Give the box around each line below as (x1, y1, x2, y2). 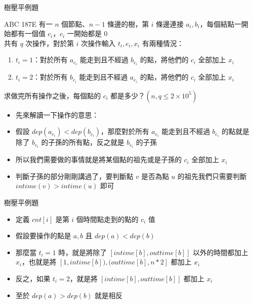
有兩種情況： (142, 38, 184, 48)
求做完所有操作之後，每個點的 (4, 90, 101, 100)
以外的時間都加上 (193, 247, 249, 257)
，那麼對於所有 (100, 126, 149, 136)
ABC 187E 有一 (4, 18, 53, 29)
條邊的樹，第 (107, 18, 149, 29)
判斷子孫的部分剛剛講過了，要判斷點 (15, 171, 133, 181)
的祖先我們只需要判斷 (177, 171, 247, 181)
